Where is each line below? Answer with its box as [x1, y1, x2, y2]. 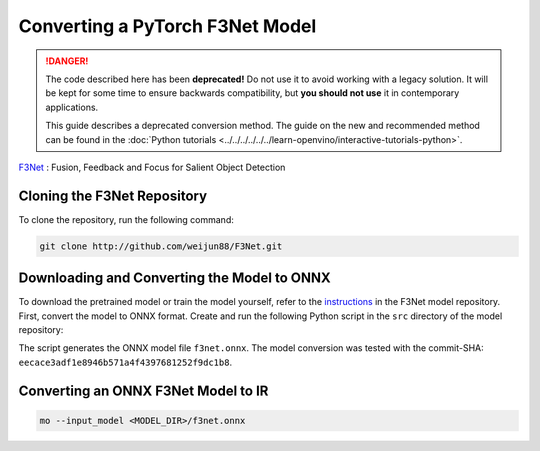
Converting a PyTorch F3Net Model [18, 15, 317, 37]
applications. [45, 101, 99, 113]
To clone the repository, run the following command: [18, 213, 234, 225]
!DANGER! [45, 55, 89, 67]
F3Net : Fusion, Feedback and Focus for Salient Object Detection [18, 161, 286, 173]
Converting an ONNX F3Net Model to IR [18, 382, 269, 399]
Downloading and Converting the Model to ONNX [18, 270, 332, 287]
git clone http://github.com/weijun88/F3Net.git [39, 240, 283, 252]
